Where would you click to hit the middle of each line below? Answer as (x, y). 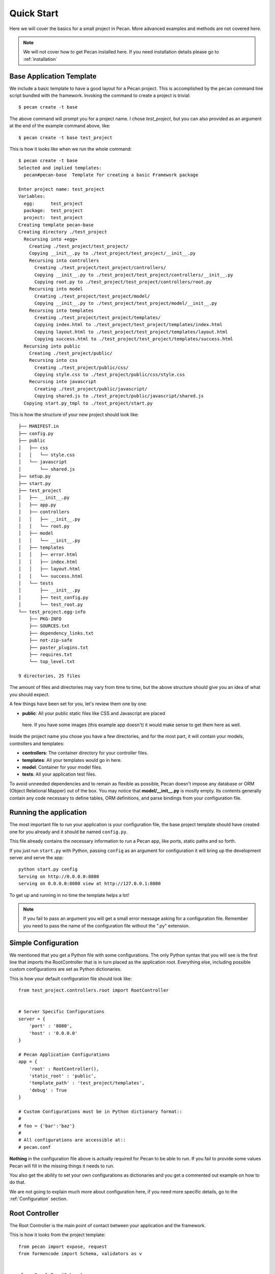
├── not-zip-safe (50, 640)
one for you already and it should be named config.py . (68, 832)
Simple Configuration (44, 943)
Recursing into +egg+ (51, 239)
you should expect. (30, 694)
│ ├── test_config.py (53, 597)
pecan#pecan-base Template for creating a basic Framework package (111, 175)
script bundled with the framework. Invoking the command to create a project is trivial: (100, 96)
